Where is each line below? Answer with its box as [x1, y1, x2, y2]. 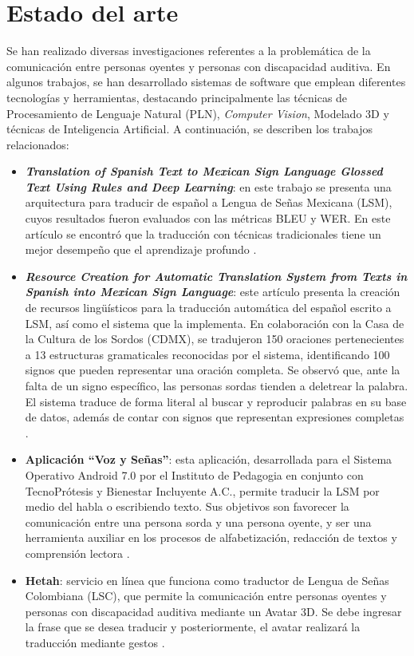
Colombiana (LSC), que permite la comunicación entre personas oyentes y [25, 587, 387, 604]
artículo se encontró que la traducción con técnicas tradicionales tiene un [25, 225, 381, 242]
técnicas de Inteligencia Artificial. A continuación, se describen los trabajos [6, 121, 373, 137]
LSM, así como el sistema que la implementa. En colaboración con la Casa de [25, 314, 404, 331]
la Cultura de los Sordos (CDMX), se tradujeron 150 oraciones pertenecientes [25, 330, 404, 347]
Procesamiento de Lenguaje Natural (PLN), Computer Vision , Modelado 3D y [6, 105, 389, 121]
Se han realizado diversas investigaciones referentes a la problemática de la [6, 42, 371, 59]
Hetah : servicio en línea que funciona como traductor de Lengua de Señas [25, 571, 389, 588]
